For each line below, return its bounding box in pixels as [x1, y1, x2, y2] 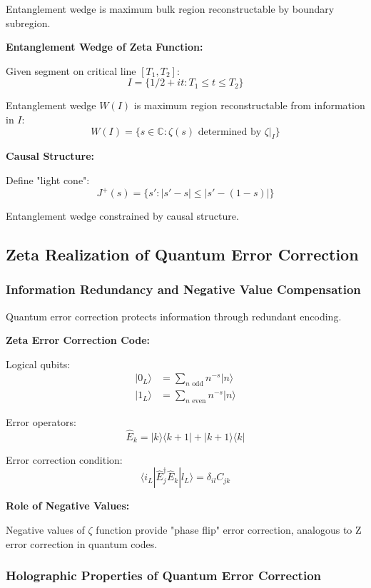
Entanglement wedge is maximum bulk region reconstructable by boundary [6, 1, 335, 16]
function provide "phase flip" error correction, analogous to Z [96, 522, 362, 537]
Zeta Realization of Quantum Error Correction [6, 243, 359, 265]
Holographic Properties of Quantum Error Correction [6, 567, 321, 584]
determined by [198, 126, 262, 137]
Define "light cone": [6, 172, 90, 187]
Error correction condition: [6, 452, 123, 467]
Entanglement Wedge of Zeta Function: [6, 39, 203, 54]
